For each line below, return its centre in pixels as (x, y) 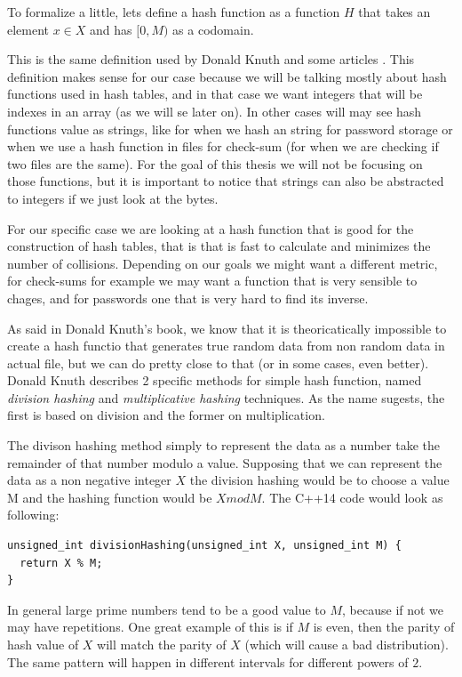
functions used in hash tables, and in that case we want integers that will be (215, 94)
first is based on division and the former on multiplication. (166, 415)
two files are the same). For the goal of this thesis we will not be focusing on (215, 163)
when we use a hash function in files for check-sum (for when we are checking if (223, 146)
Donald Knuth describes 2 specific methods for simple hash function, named (215, 380)
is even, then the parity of (384, 627)
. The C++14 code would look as (352, 497)
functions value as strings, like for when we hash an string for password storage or (230, 129)
